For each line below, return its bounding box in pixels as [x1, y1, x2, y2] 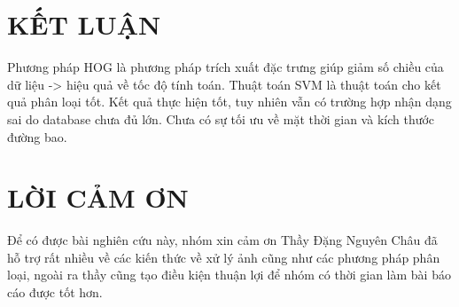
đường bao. [7, 127, 67, 146]
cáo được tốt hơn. [7, 283, 103, 301]
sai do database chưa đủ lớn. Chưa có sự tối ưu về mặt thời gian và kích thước [7, 109, 435, 128]
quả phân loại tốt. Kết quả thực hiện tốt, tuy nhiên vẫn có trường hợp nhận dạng [7, 92, 452, 111]
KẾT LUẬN [7, 6, 161, 43]
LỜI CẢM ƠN [7, 179, 189, 216]
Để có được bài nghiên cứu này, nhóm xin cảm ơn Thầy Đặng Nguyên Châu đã [7, 231, 438, 249]
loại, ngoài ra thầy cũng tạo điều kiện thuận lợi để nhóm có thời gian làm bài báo [7, 265, 451, 284]
